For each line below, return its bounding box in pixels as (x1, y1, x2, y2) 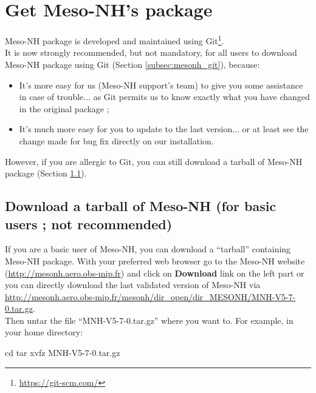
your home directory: (5, 326, 83, 338)
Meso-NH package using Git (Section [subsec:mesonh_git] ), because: (5, 58, 260, 70)
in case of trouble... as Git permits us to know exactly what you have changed (19, 90, 310, 103)
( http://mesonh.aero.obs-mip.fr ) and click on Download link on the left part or (5, 266, 304, 279)
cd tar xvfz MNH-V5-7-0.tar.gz (5, 346, 120, 359)
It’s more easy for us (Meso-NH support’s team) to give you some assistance (19, 78, 303, 91)
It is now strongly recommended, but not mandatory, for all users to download (5, 46, 297, 59)
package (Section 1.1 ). (5, 167, 87, 180)
